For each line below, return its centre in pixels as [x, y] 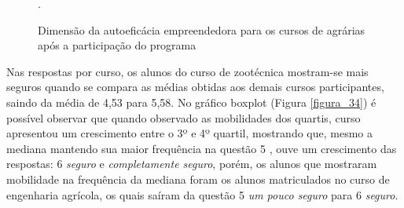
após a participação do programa [117, 45]
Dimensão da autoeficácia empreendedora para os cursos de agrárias [202, 29]
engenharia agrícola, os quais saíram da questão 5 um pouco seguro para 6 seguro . [202, 194]
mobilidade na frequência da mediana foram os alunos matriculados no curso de [198, 179]
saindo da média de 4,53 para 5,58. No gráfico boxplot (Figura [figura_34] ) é [191, 102]
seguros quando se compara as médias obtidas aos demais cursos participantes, [195, 87]
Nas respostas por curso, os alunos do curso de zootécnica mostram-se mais [187, 71]
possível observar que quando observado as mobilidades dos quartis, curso [184, 117]
